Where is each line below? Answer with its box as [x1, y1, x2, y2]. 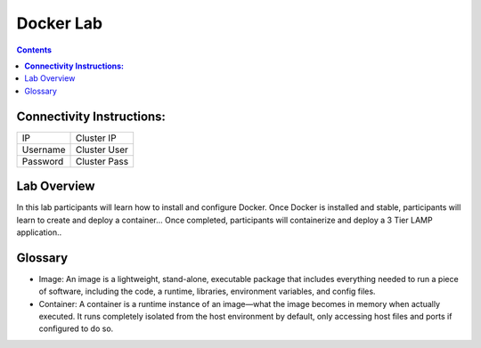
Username [21, 143, 66, 156]
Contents [16, 45, 53, 55]
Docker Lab [16, 13, 102, 33]
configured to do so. [38, 323, 114, 334]
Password [21, 155, 64, 167]
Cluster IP [75, 132, 117, 144]
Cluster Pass [75, 155, 129, 167]
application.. [16, 227, 62, 238]
